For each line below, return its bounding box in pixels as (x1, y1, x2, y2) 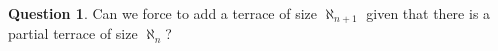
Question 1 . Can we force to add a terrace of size (8, 3, 318, 23)
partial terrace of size (8, 23, 138, 44)
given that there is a (366, 3, 491, 23)
